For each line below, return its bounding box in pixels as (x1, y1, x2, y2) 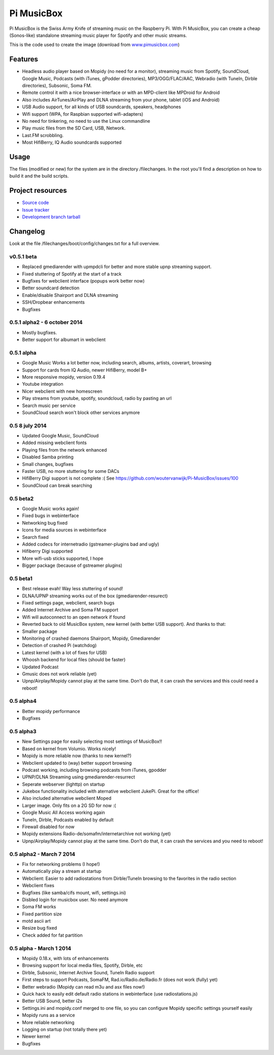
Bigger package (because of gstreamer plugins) (22, 562, 123, 568)
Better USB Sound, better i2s (22, 998, 83, 1004)
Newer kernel (22, 1033, 50, 1040)
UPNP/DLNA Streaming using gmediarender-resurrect (22, 774, 135, 780)
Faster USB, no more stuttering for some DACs (22, 468, 119, 474)
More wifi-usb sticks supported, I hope (22, 555, 104, 561)
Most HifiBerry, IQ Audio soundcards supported (22, 140, 122, 146)
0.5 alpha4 (9, 698, 37, 705)
